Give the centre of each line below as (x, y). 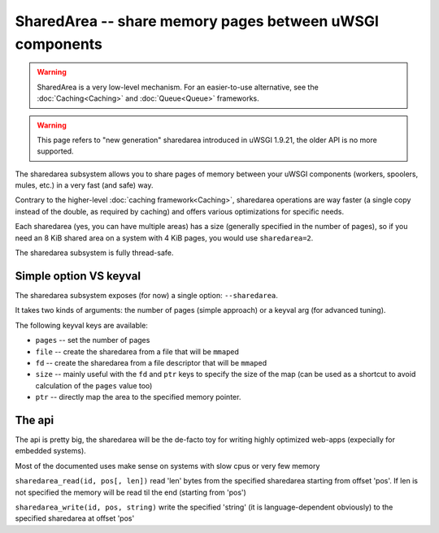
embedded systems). (51, 451)
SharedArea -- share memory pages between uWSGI (197, 21)
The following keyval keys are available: (81, 325)
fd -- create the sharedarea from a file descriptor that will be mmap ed (151, 362)
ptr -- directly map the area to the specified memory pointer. (138, 397)
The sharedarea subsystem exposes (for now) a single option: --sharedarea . (146, 295)
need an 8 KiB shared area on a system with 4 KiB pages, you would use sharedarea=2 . (164, 238)
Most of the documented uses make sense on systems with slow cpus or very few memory (167, 466)
